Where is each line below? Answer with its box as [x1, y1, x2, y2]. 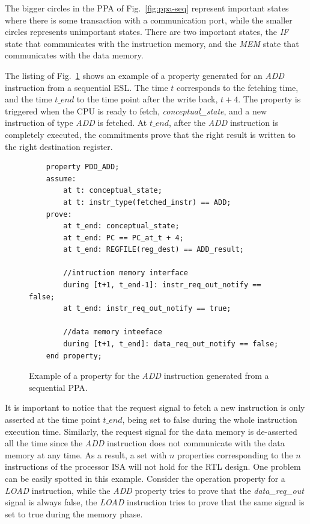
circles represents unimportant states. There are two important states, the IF [5, 25, 289, 38]
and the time [5, 93, 52, 105]
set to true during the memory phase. [5, 507, 143, 520]
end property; [46, 351, 102, 360]
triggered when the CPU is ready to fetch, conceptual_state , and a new [5, 104, 267, 117]
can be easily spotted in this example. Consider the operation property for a [5, 472, 285, 484]
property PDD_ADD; [46, 163, 120, 172]
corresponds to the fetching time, [177, 81, 299, 93]
